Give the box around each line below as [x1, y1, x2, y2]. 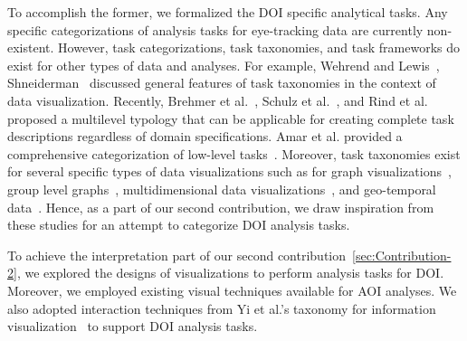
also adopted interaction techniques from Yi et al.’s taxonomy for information [7, 298, 436, 317]
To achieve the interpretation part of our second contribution [7, 245, 347, 264]
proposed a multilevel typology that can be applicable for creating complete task [7, 109, 454, 128]
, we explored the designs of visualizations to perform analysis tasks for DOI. [16, 263, 444, 282]
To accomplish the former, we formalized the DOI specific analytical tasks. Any [7, 3, 448, 21]
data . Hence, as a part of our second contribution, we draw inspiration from [7, 197, 434, 216]
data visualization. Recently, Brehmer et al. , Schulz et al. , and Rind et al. [7, 90, 428, 109]
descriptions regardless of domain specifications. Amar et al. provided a [7, 127, 403, 146]
